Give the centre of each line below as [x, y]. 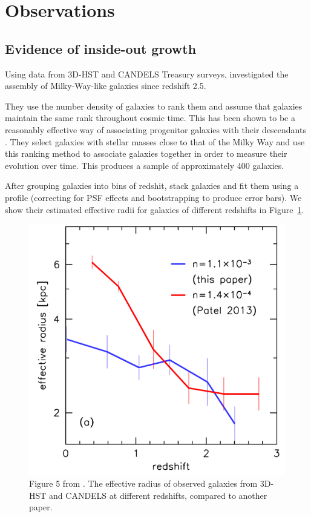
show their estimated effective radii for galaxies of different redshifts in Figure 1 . [155, 209]
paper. [41, 507]
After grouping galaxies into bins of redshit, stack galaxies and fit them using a [152, 186]
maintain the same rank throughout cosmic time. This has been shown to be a [150, 118]
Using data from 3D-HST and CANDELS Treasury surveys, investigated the [147, 74]
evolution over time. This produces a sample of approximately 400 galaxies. [145, 165]
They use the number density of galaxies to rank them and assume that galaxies [154, 106]
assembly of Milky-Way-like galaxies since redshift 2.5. [106, 86]
